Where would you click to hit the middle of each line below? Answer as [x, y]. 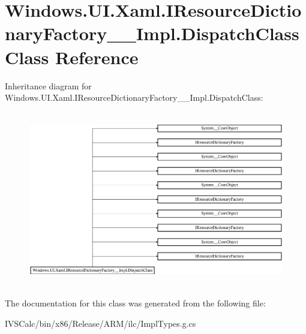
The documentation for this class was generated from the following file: [135, 303]
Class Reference [72, 57]
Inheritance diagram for [48, 85]
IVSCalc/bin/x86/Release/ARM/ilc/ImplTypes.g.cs [100, 323]
